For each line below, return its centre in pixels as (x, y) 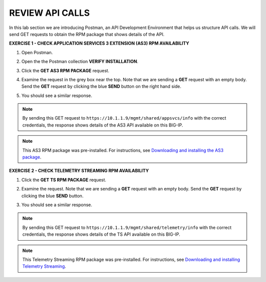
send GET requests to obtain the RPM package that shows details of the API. (87, 34)
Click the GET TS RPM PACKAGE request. (64, 180)
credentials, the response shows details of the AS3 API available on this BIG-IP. (103, 125)
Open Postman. (37, 52)
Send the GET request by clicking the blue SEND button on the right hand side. (101, 87)
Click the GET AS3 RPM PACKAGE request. (65, 70)
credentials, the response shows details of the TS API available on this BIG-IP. (101, 234)
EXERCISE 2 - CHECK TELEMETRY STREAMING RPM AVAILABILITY (79, 171)
